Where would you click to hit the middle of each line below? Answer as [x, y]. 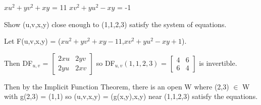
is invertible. [218, 63]
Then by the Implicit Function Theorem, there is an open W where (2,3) [117, 86]
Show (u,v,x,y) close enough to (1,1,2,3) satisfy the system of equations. [115, 24]
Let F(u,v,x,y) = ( [33, 41]
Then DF [18, 63]
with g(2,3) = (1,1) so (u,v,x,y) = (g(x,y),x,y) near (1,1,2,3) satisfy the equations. [131, 96]
